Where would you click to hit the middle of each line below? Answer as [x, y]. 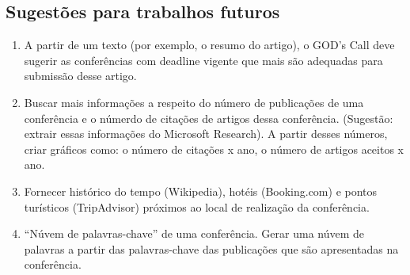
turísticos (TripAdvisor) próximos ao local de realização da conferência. [197, 206]
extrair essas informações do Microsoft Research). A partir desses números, [206, 134]
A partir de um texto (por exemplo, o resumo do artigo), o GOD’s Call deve [209, 45]
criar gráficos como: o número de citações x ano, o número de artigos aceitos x [214, 149]
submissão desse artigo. [80, 76]
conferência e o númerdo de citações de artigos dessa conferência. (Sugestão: [209, 118]
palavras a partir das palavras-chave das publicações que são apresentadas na [211, 248]
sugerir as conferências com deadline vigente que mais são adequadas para [203, 60]
